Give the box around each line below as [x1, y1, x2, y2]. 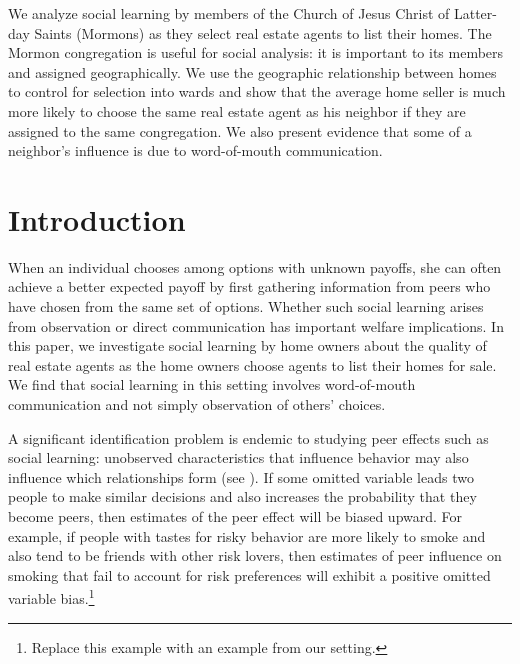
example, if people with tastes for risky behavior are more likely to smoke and [8, 525, 486, 546]
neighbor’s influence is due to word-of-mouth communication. [8, 140, 383, 161]
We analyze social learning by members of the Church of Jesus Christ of [8, 3, 450, 23]
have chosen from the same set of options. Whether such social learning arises [8, 296, 484, 317]
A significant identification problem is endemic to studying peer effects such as [8, 427, 489, 448]
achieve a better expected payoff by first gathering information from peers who [8, 276, 491, 297]
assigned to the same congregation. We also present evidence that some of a [8, 120, 472, 141]
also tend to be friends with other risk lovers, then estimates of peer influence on [8, 545, 502, 566]
